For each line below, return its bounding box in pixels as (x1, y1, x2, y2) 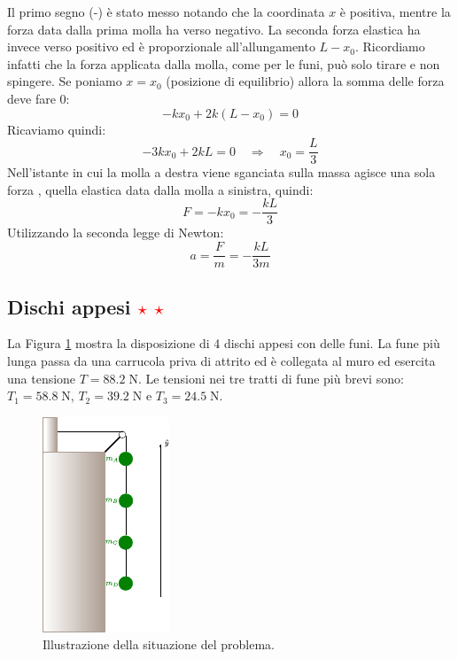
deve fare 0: (7, 89, 70, 107)
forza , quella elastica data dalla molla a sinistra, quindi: (7, 180, 314, 198)
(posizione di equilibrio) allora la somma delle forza (166, 72, 445, 90)
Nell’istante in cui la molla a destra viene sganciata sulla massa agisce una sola (7, 163, 436, 182)
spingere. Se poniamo (7, 72, 122, 90)
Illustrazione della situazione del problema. (43, 635, 275, 654)
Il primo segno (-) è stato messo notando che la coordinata (7, 3, 325, 20)
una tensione (7, 368, 76, 387)
